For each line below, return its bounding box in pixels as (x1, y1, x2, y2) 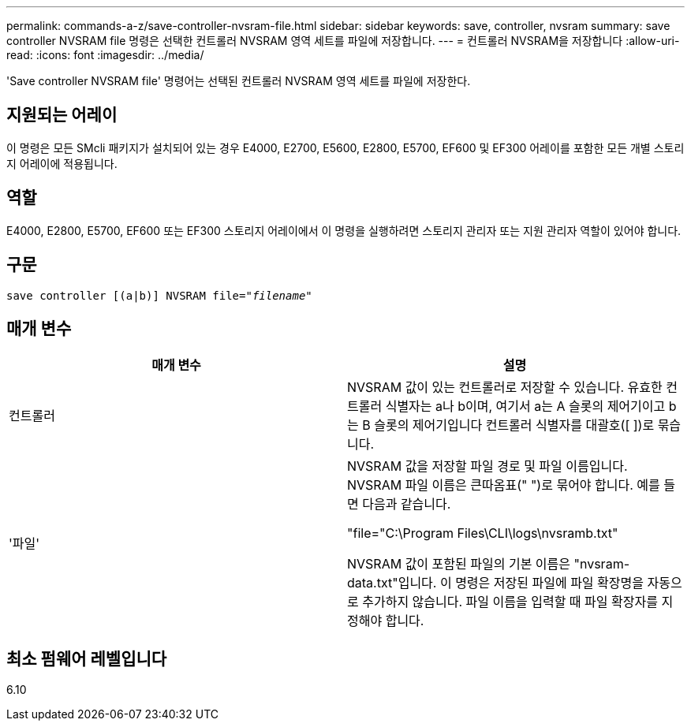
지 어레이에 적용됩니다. (6, 156, 118, 170)
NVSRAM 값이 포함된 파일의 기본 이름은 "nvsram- (347, 556, 630, 572)
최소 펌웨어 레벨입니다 (6, 648, 167, 669)
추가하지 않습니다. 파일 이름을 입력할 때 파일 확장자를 (362, 594, 658, 610)
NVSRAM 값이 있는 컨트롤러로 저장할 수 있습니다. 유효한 (347, 379, 663, 396)
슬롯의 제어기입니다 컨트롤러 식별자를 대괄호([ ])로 (374, 417, 655, 434)
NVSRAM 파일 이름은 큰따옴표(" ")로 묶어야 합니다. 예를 (347, 477, 660, 494)
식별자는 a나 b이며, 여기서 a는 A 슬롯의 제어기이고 (385, 398, 666, 415)
